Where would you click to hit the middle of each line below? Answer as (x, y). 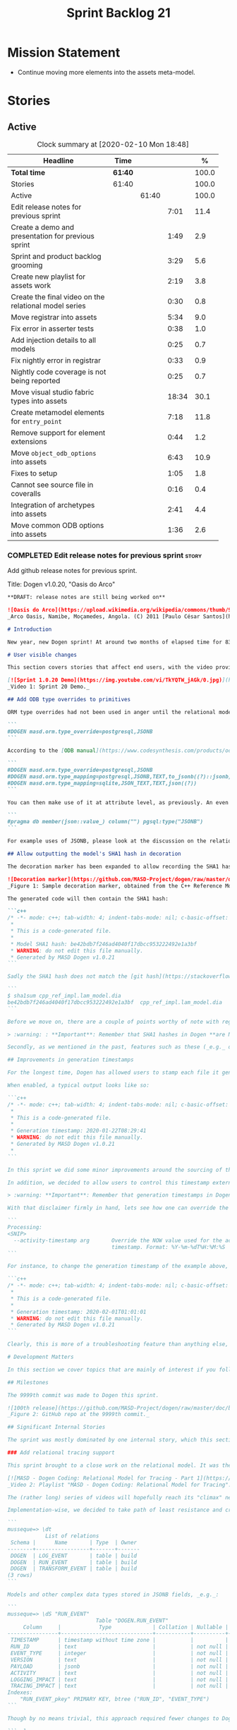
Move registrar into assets (54, 317)
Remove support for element (58, 432)
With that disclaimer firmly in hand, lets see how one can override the (118, 1208)
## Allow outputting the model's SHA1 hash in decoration (94, 854)
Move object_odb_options (54, 453)
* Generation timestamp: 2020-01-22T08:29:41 (78, 1131)
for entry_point (36, 421)
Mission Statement (64, 53)
